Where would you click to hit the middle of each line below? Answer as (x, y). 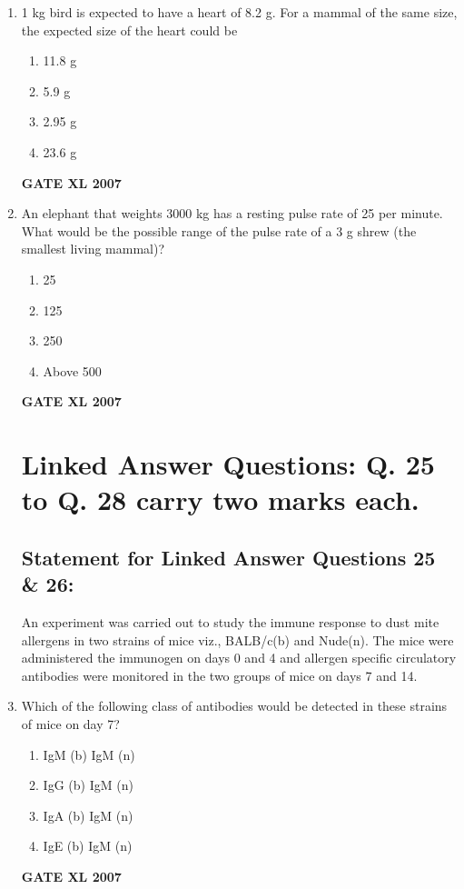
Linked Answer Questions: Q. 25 (228, 464)
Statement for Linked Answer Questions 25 (228, 557)
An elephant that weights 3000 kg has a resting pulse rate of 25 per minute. (232, 213)
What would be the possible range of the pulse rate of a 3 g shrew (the (219, 230)
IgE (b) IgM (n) (88, 846)
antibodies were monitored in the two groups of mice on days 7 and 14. (219, 675)
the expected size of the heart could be (129, 30)
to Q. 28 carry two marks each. (220, 499)
